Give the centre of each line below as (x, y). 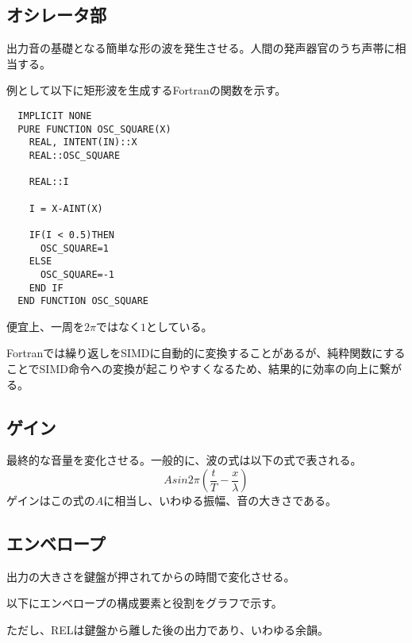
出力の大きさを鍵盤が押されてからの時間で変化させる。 (151, 576)
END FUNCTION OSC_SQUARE (83, 301)
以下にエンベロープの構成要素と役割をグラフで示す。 (144, 603)
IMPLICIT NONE (55, 116)
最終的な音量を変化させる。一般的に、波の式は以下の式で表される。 (184, 460)
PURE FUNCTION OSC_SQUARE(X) (94, 129)
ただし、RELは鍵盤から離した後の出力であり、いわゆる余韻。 (167, 629)
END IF (46, 288)
